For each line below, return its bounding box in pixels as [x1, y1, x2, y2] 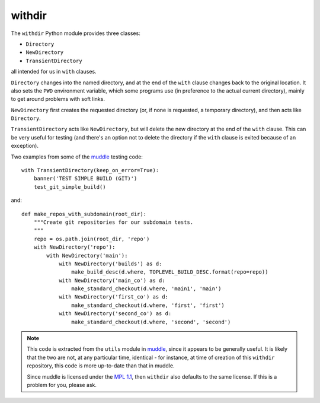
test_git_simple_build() [33, 183, 106, 190]
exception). [11, 142, 39, 150]
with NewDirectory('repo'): [33, 244, 116, 250]
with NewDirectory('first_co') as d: [59, 294, 169, 300]
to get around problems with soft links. [11, 96, 105, 103]
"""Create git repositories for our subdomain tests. [33, 218, 194, 226]
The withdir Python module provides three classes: [11, 30, 140, 37]
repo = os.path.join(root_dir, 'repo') [33, 235, 150, 242]
